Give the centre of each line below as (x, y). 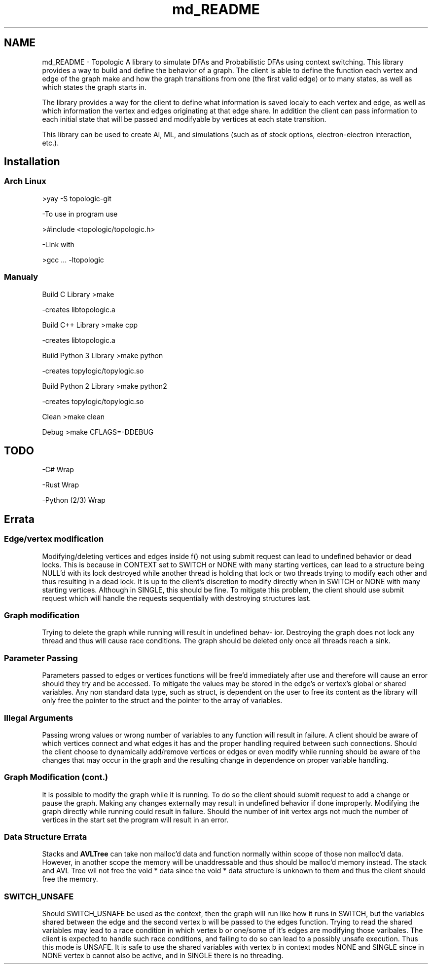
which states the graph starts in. (94, 87)
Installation (32, 162)
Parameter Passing (41, 658)
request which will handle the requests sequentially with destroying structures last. (177, 598)
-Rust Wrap (61, 485)
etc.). (51, 143)
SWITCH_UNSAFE (39, 896)
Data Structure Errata (46, 837)
